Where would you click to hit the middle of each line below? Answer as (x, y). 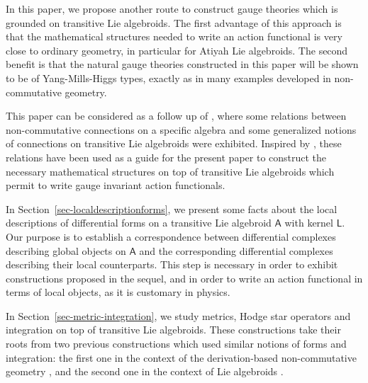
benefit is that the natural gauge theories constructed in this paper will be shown (182, 64)
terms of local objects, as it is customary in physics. (118, 292)
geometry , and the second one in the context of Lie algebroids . (145, 371)
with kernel (309, 223)
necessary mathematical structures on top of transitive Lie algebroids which (170, 171)
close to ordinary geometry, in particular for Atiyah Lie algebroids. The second (177, 50)
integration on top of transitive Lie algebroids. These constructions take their (173, 330)
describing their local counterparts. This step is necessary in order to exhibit (172, 264)
